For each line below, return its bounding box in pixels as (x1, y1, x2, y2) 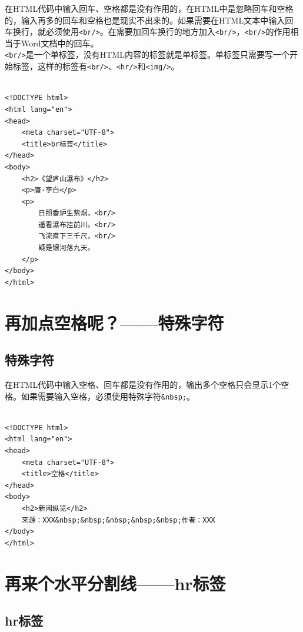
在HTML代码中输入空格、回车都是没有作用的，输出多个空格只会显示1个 (5, 378, 281, 391)
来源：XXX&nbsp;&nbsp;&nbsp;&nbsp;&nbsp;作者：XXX (21, 515, 215, 524)
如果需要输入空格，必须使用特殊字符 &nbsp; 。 (21, 390, 195, 402)
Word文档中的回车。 (21, 36, 99, 49)
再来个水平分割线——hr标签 (5, 571, 226, 595)
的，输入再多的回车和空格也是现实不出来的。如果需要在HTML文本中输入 (5, 14, 285, 26)
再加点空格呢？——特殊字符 (5, 310, 224, 334)
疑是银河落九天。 (38, 244, 95, 252)
